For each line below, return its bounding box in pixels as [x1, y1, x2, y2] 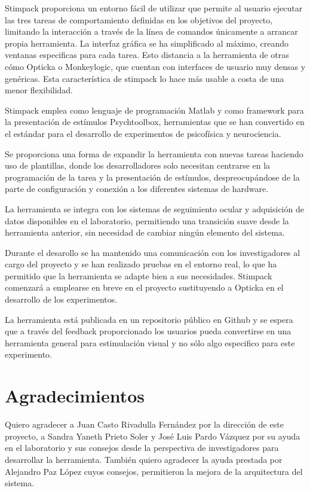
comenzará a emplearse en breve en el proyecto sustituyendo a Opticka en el [5, 281, 284, 294]
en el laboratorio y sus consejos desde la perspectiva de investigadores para [5, 441, 279, 454]
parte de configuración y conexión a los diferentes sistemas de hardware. [5, 182, 269, 195]
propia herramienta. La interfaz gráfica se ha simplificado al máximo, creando [5, 36, 289, 49]
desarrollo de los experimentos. [5, 293, 118, 306]
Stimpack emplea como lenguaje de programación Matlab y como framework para [5, 103, 304, 116]
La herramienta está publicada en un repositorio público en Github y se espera [5, 313, 293, 325]
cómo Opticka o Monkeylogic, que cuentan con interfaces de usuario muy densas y [5, 60, 306, 72]
